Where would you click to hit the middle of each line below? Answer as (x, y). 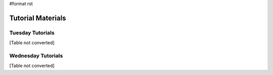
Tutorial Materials (38, 18)
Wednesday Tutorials (36, 55)
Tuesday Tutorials (32, 33)
